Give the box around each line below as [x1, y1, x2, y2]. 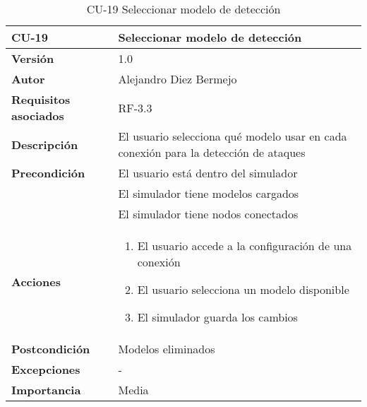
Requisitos [11, 91, 71, 107]
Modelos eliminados [118, 341, 215, 357]
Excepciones [11, 361, 80, 377]
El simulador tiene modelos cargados [118, 185, 299, 201]
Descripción [11, 136, 78, 153]
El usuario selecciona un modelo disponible [137, 281, 349, 297]
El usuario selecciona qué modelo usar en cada [118, 128, 347, 144]
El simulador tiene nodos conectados [118, 206, 299, 222]
